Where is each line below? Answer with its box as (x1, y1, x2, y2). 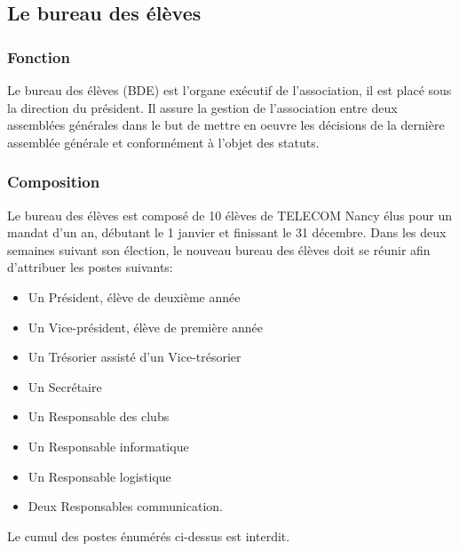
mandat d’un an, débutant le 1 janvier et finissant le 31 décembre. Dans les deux (7, 223, 447, 242)
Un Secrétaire (28, 377, 102, 395)
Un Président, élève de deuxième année (28, 287, 241, 306)
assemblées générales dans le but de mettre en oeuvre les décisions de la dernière (7, 116, 445, 134)
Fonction (7, 45, 70, 68)
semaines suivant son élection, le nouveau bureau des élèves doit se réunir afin (7, 240, 431, 259)
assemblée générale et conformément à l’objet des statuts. (7, 132, 320, 151)
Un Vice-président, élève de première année (28, 317, 264, 336)
